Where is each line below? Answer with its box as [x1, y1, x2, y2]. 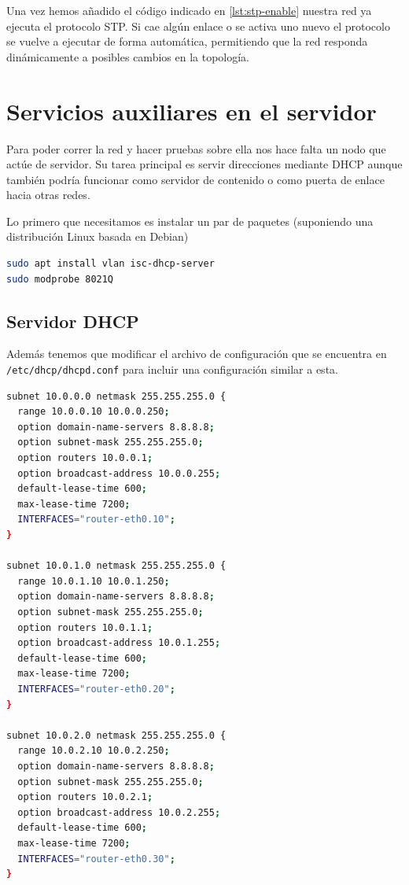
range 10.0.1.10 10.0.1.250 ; [17, 575, 170, 587]
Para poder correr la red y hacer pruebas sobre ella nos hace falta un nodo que [6, 140, 386, 157]
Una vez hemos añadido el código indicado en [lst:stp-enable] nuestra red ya [6, 2, 372, 18]
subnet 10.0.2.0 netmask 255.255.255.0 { [6, 729, 227, 741]
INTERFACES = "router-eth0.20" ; [17, 683, 175, 695]
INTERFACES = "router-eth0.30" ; [17, 853, 175, 865]
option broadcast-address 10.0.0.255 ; [17, 467, 221, 479]
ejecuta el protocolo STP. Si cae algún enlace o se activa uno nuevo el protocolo [6, 17, 390, 34]
